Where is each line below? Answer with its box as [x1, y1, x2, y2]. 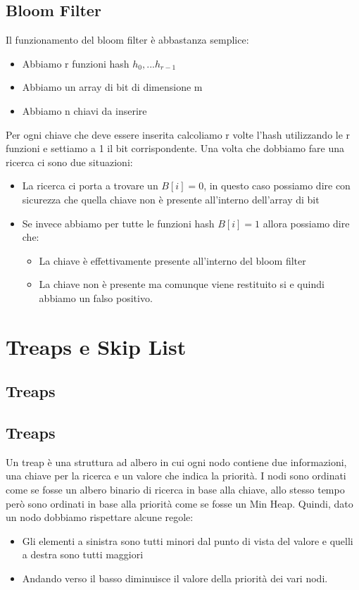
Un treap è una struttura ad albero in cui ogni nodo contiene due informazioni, [6, 454, 347, 469]
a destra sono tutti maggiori [22, 547, 144, 562]
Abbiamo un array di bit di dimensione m [22, 80, 203, 94]
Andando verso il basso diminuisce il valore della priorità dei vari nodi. [22, 571, 328, 586]
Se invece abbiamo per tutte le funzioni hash [22, 215, 215, 230]
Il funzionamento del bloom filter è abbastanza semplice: [6, 32, 249, 47]
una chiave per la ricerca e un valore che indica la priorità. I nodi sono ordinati [6, 468, 346, 483]
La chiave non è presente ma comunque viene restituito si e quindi [39, 277, 325, 291]
